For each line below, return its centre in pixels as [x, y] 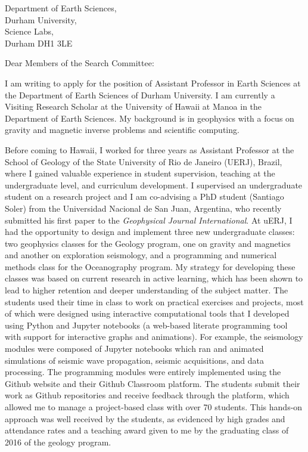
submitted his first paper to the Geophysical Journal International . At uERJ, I [149, 220]
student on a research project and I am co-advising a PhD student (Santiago [144, 196]
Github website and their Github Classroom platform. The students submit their [153, 383]
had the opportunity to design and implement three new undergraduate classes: [150, 232]
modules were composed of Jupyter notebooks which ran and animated [134, 349]
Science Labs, [29, 31]
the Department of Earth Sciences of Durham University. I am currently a [140, 95]
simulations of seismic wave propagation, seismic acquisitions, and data [135, 360]
